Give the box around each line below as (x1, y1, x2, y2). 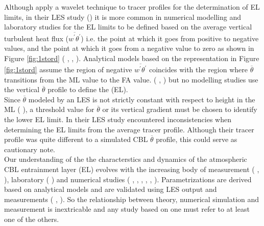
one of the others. (4, 213, 59, 224)
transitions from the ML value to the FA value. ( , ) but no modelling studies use (4, 74, 258, 84)
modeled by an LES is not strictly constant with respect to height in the (28, 94, 255, 104)
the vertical (4, 84, 40, 95)
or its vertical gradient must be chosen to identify (102, 104, 257, 115)
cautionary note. (4, 144, 56, 154)
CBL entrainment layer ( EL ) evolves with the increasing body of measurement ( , (4, 163, 259, 174)
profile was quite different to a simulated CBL (4, 134, 148, 145)
